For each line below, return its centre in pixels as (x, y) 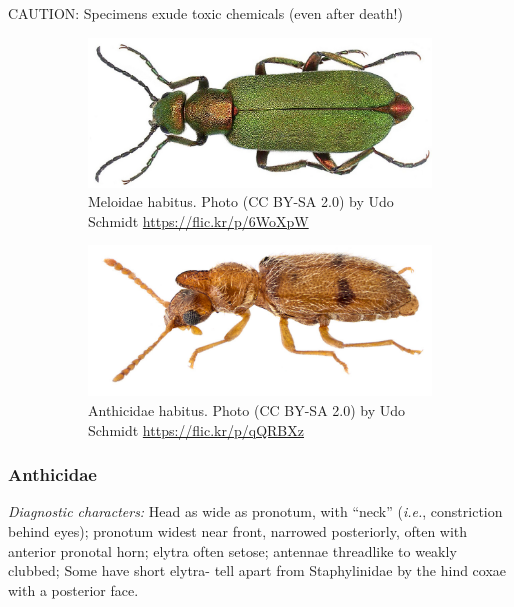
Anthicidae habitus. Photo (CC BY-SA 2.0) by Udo (247, 410)
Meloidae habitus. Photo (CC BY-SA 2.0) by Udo (241, 201)
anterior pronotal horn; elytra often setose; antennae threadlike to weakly (232, 550)
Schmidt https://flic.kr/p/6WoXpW (198, 220)
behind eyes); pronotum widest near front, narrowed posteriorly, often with (238, 531)
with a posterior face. (73, 589)
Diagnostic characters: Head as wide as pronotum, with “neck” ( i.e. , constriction (255, 511)
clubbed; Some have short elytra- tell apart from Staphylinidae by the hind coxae (257, 570)
